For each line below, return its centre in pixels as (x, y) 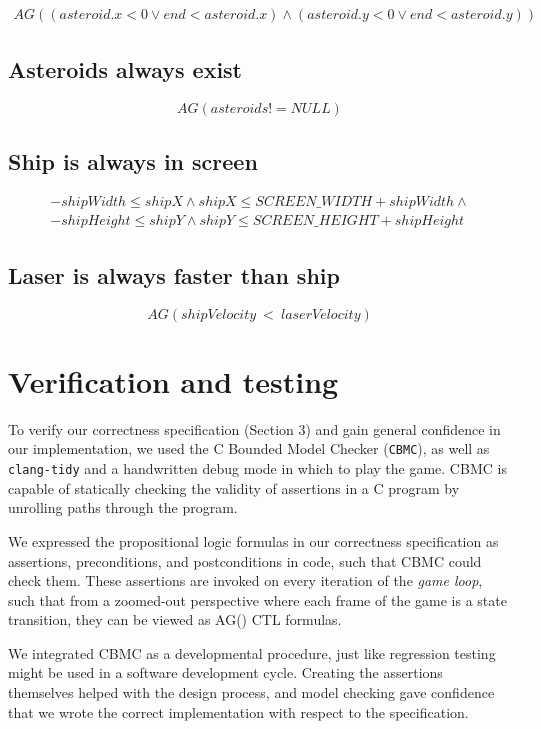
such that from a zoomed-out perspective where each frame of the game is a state (257, 599)
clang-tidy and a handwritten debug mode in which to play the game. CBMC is (257, 468)
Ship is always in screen (133, 160)
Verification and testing (173, 380)
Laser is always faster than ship (174, 274)
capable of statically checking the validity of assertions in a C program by (234, 487)
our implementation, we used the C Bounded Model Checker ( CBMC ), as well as (249, 448)
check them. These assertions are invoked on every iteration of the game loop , (245, 580)
